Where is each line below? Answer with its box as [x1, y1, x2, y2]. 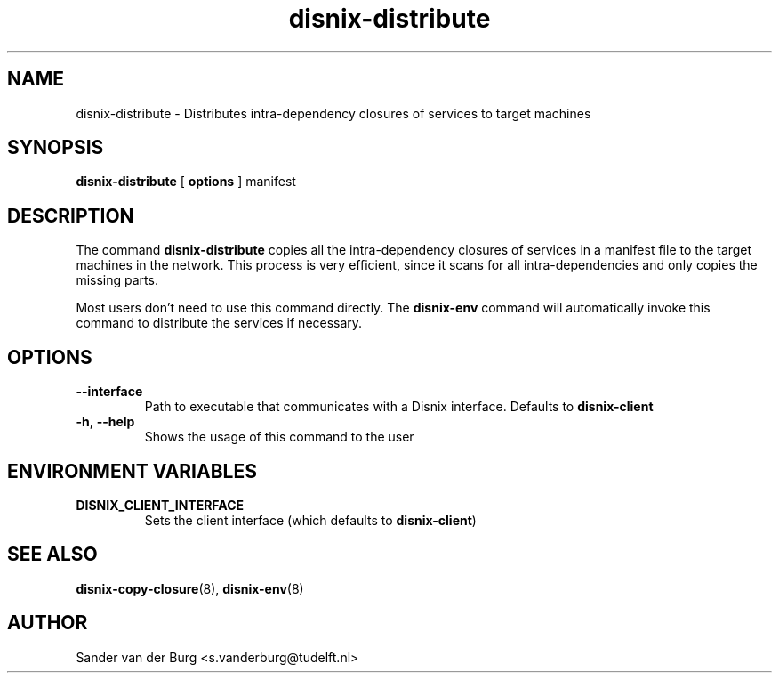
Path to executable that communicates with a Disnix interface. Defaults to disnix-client [144, 399, 654, 415]
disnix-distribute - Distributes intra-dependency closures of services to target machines [76, 105, 591, 121]
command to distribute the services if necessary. [76, 315, 363, 331]
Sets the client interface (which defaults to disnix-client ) [144, 512, 477, 528]
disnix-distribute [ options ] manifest [76, 174, 296, 190]
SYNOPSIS [7, 136, 104, 159]
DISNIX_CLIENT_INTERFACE [76, 497, 245, 513]
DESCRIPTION [7, 204, 134, 227]
